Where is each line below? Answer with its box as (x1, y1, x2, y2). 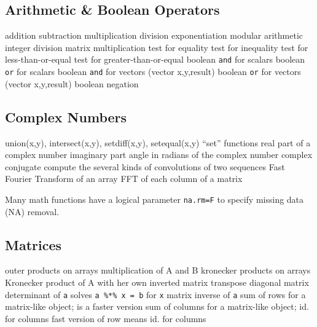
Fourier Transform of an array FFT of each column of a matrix (5, 172, 243, 185)
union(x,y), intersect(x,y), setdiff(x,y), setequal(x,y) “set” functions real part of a (5, 136, 311, 149)
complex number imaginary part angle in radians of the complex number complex (5, 148, 313, 161)
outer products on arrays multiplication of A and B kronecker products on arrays (5, 264, 311, 277)
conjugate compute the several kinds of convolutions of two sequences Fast (5, 160, 285, 173)
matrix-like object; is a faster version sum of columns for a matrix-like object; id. (5, 300, 309, 313)
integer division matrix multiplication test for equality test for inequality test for (5, 41, 308, 53)
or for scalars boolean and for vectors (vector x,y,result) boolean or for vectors (5, 65, 301, 78)
